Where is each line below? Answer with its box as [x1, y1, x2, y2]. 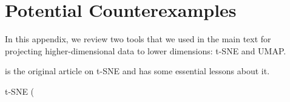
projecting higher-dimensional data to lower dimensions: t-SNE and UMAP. [5, 44, 286, 57]
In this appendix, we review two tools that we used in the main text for [5, 33, 271, 45]
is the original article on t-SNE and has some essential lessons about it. [5, 65, 270, 77]
